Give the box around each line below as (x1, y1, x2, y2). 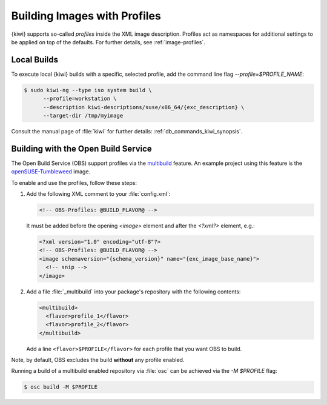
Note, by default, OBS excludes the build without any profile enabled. (11, 356, 185, 364)
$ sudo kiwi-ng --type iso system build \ (24, 87, 152, 93)
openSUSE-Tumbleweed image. (11, 168, 91, 175)
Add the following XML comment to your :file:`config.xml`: (26, 190, 171, 198)
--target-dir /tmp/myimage (43, 112, 124, 119)
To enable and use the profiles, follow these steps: (11, 179, 137, 186)
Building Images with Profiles (11, 9, 162, 22)
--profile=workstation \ (43, 95, 117, 102)
